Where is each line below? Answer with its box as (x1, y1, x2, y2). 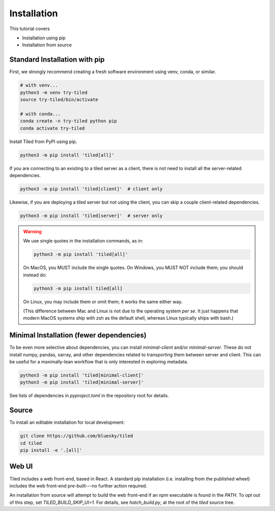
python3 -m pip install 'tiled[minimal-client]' (20, 373, 144, 378)
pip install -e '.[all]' (20, 447, 82, 453)
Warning (23, 228, 42, 234)
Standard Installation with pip (9, 55, 105, 64)
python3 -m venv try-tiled (20, 89, 88, 95)
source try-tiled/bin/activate (20, 97, 99, 102)
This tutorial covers (9, 26, 50, 32)
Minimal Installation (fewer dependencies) (9, 331, 147, 339)
